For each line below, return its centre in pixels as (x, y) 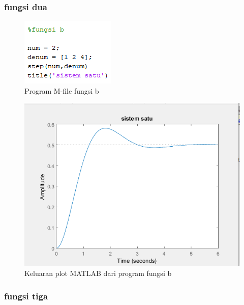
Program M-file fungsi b (62, 90)
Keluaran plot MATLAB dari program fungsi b (98, 273)
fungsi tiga (26, 296)
